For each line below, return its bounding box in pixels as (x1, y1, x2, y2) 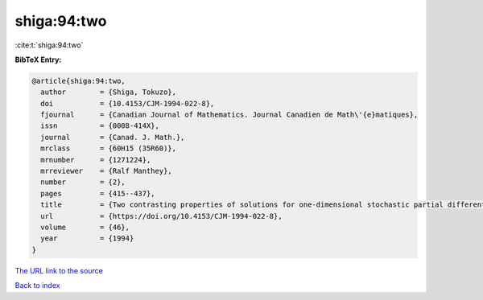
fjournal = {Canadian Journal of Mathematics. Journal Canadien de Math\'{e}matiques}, (40, 110, 419, 120)
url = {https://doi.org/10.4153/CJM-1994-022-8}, (40, 212, 283, 220)
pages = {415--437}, (40, 189, 156, 198)
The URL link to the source (14, 265, 104, 275)
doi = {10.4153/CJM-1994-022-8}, (40, 99, 215, 108)
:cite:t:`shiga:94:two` (14, 40, 84, 50)
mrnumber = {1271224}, (40, 155, 151, 164)
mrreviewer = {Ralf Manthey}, (40, 166, 172, 176)
